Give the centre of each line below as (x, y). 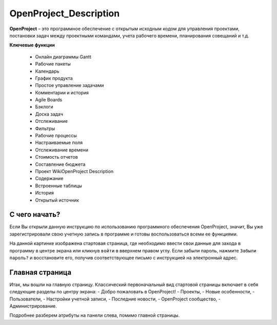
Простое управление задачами (70, 85)
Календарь (47, 71)
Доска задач (49, 114)
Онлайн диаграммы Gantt (63, 57)
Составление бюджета (60, 164)
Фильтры (45, 128)
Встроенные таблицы (58, 186)
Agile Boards (49, 100)
